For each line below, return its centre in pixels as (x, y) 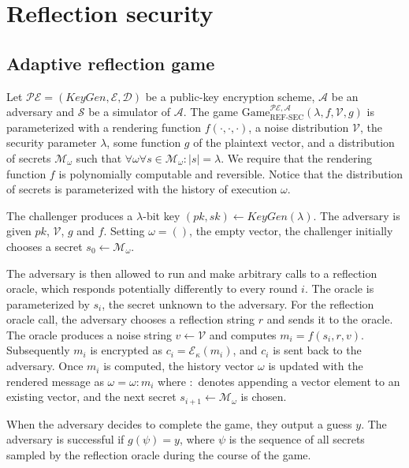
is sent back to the (317, 350)
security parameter (52, 142)
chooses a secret (45, 246)
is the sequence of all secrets (297, 439)
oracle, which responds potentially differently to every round (152, 288)
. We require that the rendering (297, 157)
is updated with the (316, 366)
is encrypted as (126, 350)
